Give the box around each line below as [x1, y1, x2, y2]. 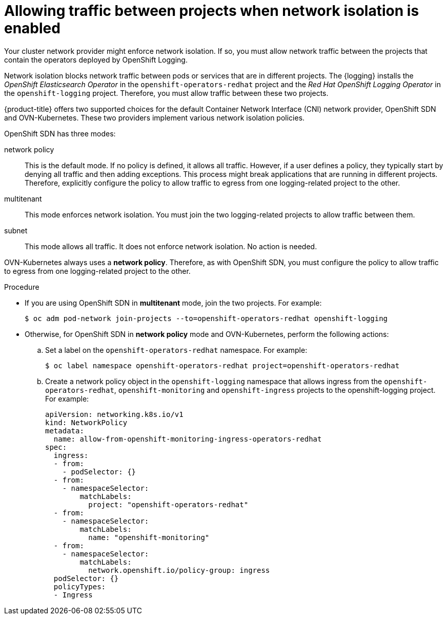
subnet [4, 226, 28, 235]
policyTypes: [53, 582, 106, 591]
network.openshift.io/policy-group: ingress [88, 566, 270, 574]
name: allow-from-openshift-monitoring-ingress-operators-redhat [53, 434, 322, 443]
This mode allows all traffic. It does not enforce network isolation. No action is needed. [25, 242, 317, 251]
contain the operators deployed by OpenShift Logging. [4, 55, 188, 64]
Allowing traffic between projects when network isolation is [4, 2, 419, 19]
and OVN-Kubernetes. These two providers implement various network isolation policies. [4, 113, 305, 122]
